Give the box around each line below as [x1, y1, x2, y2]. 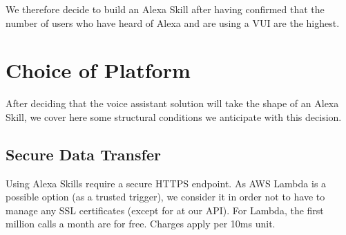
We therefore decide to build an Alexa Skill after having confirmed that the [6, 2, 325, 16]
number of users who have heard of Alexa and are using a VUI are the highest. [6, 15, 340, 30]
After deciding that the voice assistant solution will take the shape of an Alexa [6, 96, 339, 111]
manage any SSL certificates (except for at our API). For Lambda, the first [6, 203, 324, 217]
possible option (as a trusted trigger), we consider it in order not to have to [6, 189, 325, 204]
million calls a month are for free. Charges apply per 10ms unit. [6, 216, 276, 231]
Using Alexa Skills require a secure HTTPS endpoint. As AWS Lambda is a [6, 176, 327, 190]
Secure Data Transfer [6, 143, 161, 164]
